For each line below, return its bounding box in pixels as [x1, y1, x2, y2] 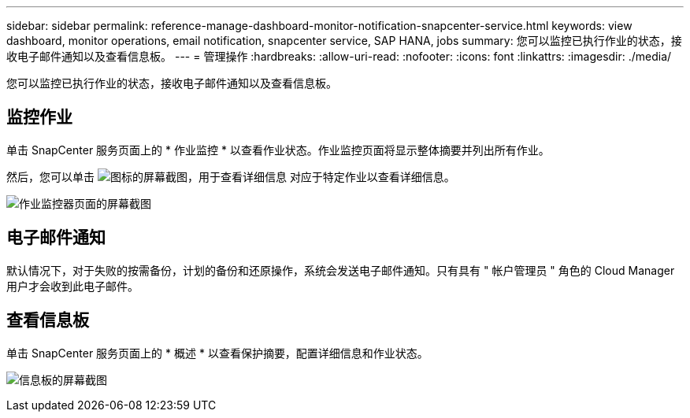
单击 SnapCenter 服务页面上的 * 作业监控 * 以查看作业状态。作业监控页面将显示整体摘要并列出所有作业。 [6, 142, 550, 157]
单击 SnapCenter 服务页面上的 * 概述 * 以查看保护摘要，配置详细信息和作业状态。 [6, 346, 428, 360]
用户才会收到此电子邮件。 [6, 279, 139, 293]
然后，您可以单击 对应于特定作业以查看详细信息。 [6, 169, 455, 183]
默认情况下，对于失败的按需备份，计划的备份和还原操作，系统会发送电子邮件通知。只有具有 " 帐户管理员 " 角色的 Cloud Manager [6, 263, 675, 277]
